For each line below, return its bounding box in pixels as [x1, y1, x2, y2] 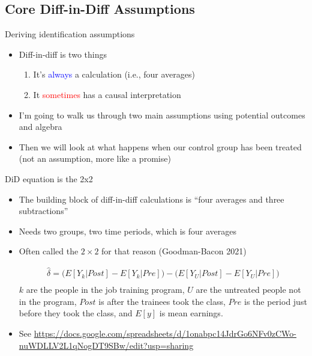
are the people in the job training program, [26, 283, 185, 296]
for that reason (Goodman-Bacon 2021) [101, 245, 247, 257]
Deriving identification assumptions [5, 28, 135, 40]
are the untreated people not [196, 283, 301, 296]
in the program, [19, 295, 77, 307]
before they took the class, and [19, 307, 133, 319]
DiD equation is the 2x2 [5, 172, 93, 185]
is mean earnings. [159, 307, 223, 319]
